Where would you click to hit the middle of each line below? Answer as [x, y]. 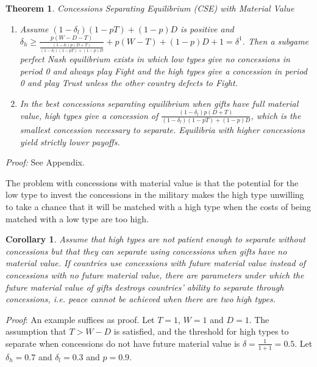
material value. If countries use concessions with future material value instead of [156, 263]
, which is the [276, 115]
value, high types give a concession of [89, 115]
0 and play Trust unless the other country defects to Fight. [129, 83]
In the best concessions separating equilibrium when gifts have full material [159, 103]
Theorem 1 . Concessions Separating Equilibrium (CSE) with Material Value [150, 8]
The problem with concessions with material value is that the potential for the [152, 182]
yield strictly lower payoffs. [70, 141]
